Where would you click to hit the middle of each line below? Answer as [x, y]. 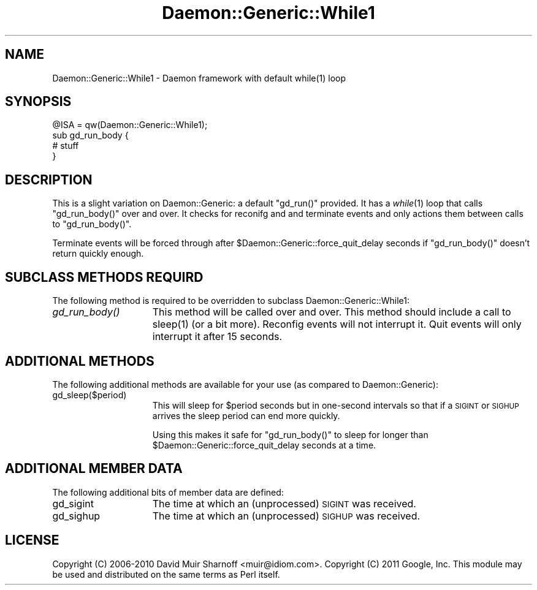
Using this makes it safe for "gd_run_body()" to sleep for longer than [290, 434]
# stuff [66, 146]
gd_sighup [76, 516]
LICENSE [32, 540]
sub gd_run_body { [90, 135]
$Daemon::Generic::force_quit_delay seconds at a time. [264, 445]
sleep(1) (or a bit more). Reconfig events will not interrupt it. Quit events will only [337, 324]
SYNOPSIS [38, 102]
